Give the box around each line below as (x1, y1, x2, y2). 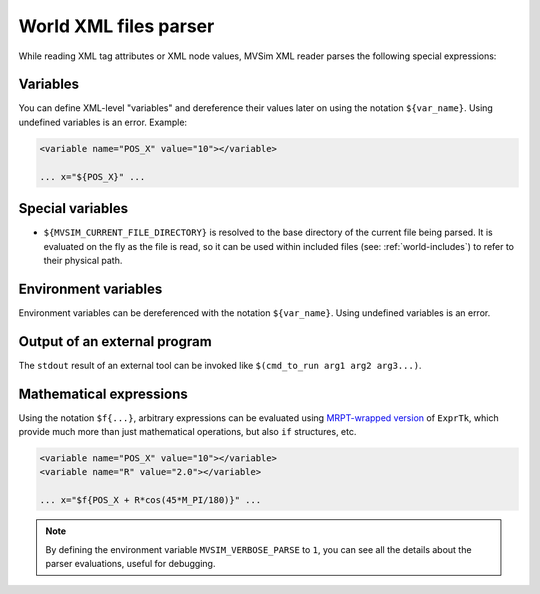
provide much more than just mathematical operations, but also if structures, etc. (18, 426, 357, 437)
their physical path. (43, 254, 123, 266)
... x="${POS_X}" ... (39, 171, 146, 182)
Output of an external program (18, 333, 212, 350)
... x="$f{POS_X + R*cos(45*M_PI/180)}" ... (39, 495, 262, 506)
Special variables (18, 200, 129, 217)
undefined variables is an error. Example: (18, 116, 188, 128)
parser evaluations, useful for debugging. (45, 557, 216, 569)
